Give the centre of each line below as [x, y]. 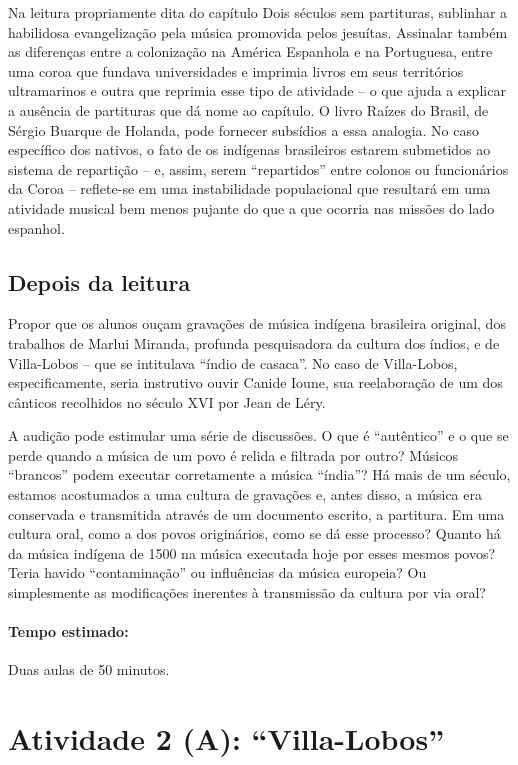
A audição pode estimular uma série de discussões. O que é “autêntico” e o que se [258, 435]
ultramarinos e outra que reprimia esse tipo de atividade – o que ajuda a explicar [257, 90]
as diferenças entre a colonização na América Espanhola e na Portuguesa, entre [250, 51]
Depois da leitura [99, 281]
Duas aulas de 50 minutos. [89, 669]
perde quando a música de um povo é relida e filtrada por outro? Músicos [233, 454]
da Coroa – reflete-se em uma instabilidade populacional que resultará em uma [249, 188]
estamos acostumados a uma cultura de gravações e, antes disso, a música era [245, 494]
